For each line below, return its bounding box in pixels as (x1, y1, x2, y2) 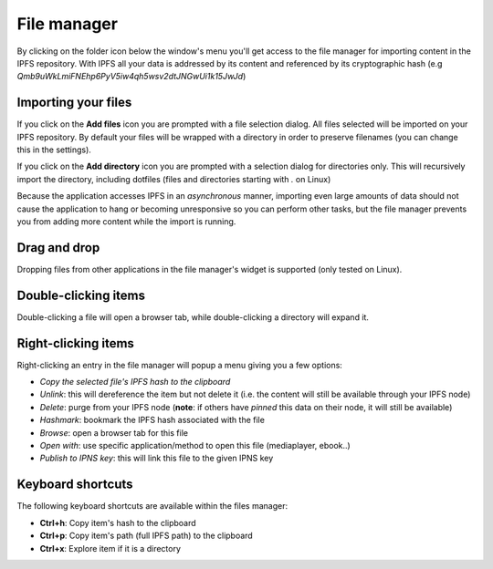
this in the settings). (16, 144, 91, 155)
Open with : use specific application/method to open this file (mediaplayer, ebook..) (39, 440, 351, 451)
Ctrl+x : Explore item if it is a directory (39, 543, 182, 553)
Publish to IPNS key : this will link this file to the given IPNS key (39, 452, 274, 464)
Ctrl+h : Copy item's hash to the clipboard (39, 517, 196, 528)
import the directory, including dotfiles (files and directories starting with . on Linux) (16, 173, 331, 184)
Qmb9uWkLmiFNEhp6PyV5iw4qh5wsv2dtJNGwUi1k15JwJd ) (16, 71, 246, 82)
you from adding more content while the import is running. (16, 215, 236, 227)
